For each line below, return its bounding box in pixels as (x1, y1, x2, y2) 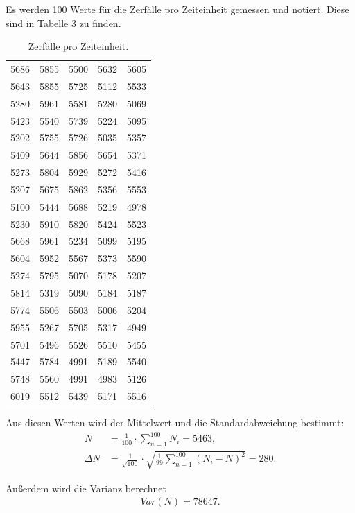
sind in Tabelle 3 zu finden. (6, 15, 121, 30)
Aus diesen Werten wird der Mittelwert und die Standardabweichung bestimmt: (6, 415, 344, 430)
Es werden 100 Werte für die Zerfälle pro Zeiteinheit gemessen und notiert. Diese (6, 2, 349, 16)
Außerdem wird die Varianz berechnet (6, 480, 166, 495)
